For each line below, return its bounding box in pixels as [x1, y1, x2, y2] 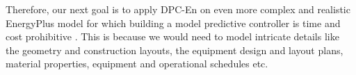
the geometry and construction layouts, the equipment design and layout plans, [6, 42, 343, 57]
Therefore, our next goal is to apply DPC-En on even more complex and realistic [6, 2, 350, 16]
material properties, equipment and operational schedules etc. [6, 56, 268, 71]
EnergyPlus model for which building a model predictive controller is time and [6, 15, 341, 30]
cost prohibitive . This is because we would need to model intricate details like [6, 29, 339, 44]
